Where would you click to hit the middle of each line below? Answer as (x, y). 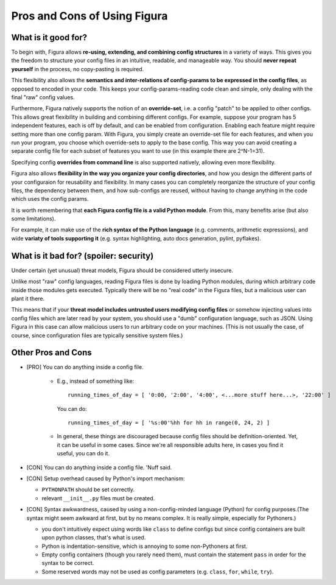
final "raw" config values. (43, 97)
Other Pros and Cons (52, 353)
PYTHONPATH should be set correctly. (88, 489)
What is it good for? (49, 37)
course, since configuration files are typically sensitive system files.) (97, 335)
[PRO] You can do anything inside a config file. (85, 367)
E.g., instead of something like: (96, 381)
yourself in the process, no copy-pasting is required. (78, 69)
